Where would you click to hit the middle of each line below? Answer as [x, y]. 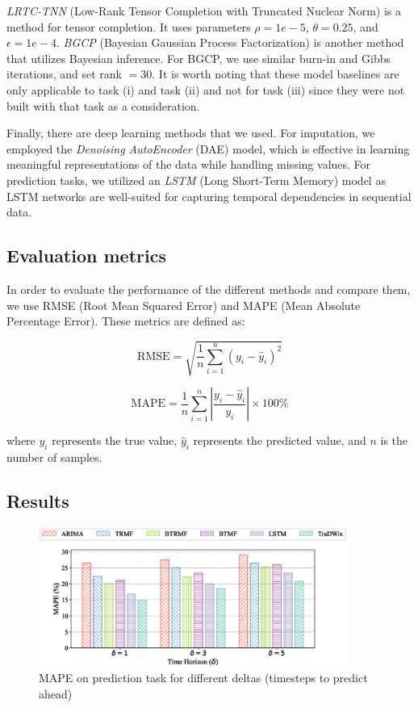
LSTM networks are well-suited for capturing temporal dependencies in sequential [209, 196]
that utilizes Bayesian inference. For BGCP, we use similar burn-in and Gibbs [199, 58]
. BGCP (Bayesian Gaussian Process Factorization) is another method [230, 42]
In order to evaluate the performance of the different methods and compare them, [209, 289]
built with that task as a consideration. [103, 105]
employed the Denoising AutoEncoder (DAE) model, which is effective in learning [208, 148]
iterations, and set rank [64, 74]
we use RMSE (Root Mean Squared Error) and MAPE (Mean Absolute [184, 305]
